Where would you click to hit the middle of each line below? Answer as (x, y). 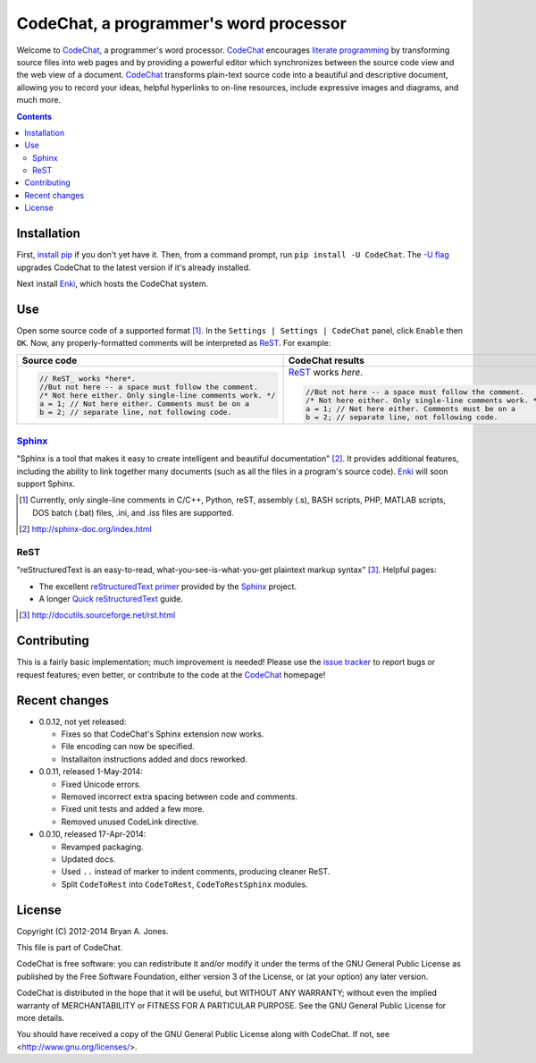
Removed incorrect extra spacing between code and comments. (180, 797)
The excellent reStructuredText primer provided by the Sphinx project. (168, 586)
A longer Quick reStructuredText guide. (111, 599)
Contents (34, 116)
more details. (41, 1017)
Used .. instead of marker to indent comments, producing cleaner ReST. (196, 872)
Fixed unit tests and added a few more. (133, 809)
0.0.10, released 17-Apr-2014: (92, 834)
